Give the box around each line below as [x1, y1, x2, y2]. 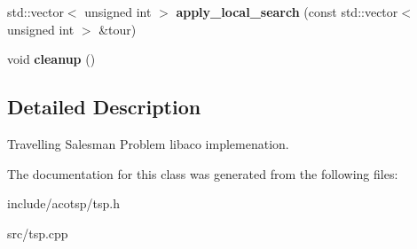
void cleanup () [7, 50, 96, 68]
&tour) [98, 19, 137, 38]
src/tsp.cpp [7, 223, 68, 242]
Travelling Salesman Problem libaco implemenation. [7, 134, 289, 152]
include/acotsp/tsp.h [7, 194, 120, 213]
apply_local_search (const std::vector [176, 3, 398, 20]
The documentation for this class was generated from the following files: [7, 164, 398, 183]
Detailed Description [7, 93, 201, 121]
